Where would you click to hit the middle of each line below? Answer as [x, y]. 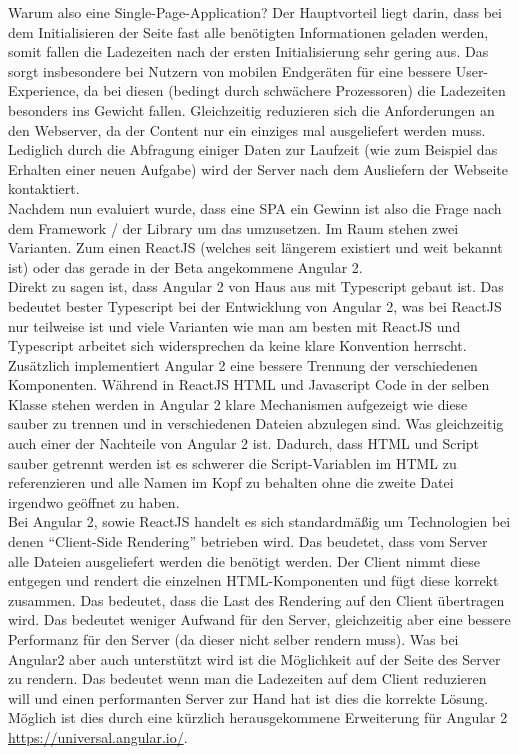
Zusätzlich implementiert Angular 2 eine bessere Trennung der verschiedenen [243, 364]
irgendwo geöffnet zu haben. [94, 501]
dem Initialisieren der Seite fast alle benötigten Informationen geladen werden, [248, 31]
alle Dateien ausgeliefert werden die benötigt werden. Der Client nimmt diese [244, 560]
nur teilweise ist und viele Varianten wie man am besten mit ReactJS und [234, 325]
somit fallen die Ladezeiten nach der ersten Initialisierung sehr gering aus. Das [248, 51]
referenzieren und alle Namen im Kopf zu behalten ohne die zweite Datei [231, 482]
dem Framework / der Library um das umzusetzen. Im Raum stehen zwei [233, 227]
